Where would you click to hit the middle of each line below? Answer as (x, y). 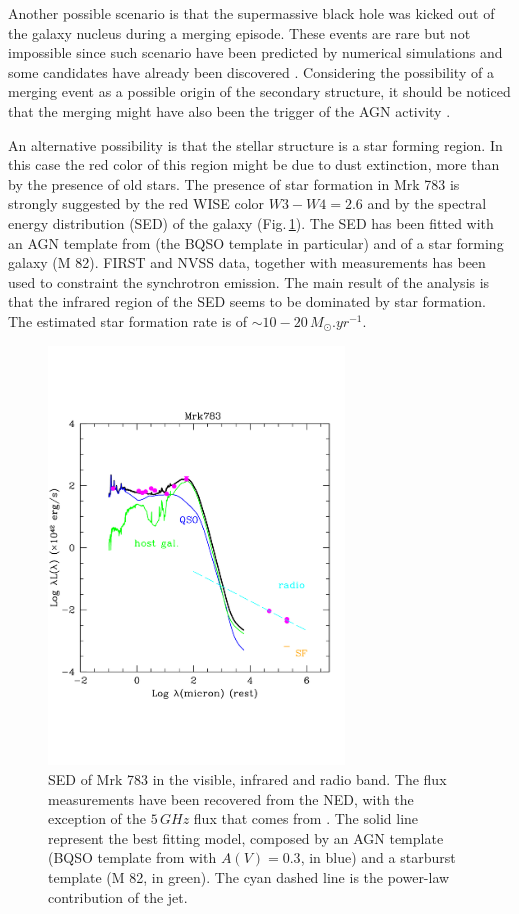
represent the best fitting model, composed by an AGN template (246, 837)
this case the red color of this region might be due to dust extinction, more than (254, 164)
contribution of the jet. (118, 896)
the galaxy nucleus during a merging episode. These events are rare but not (239, 32)
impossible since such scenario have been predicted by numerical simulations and (255, 52)
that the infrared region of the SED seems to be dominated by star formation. (247, 301)
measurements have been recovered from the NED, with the (231, 798)
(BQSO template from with (132, 857)
